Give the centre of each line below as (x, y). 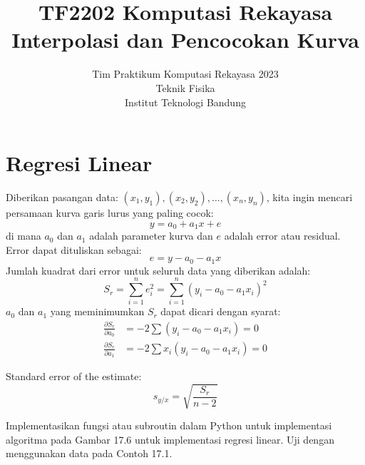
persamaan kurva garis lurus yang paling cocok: (110, 213)
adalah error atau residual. (282, 236)
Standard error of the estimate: (74, 375)
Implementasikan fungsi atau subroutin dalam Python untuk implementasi (169, 425)
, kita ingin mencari (309, 197)
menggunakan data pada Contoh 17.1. (89, 453)
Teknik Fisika (185, 87)
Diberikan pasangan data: (62, 197)
